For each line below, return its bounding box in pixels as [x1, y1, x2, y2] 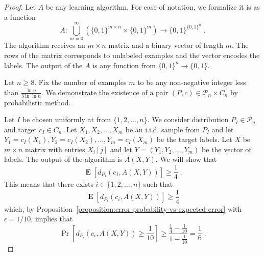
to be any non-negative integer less [137, 77, 246, 88]
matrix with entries [25, 144, 85, 154]
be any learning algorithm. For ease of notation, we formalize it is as [45, 2, 260, 12]
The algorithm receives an [4, 40, 85, 50]
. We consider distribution [147, 114, 229, 125]
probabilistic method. [4, 97, 71, 107]
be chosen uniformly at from [22, 114, 111, 125]
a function [4, 11, 36, 22]
